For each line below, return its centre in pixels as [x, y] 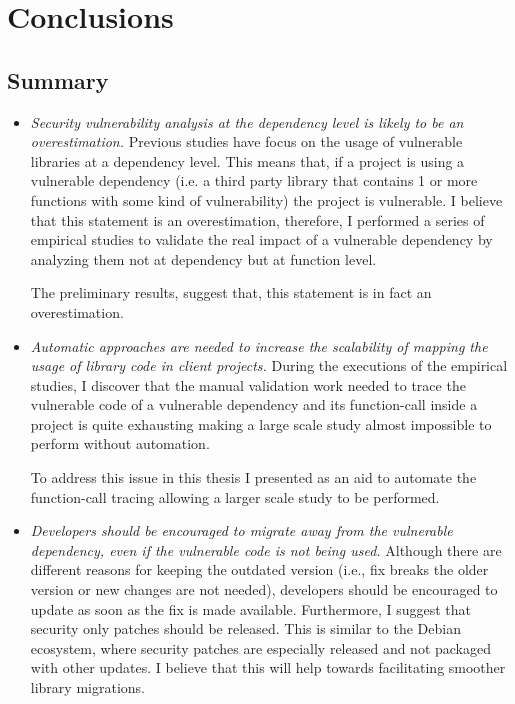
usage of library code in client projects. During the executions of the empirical [269, 365]
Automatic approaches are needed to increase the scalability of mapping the [259, 345]
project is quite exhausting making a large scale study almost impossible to [261, 423]
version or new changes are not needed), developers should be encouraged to [264, 589]
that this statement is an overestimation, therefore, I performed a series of [257, 219]
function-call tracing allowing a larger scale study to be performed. [235, 496]
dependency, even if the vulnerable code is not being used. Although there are [266, 549]
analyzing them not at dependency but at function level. [203, 258]
